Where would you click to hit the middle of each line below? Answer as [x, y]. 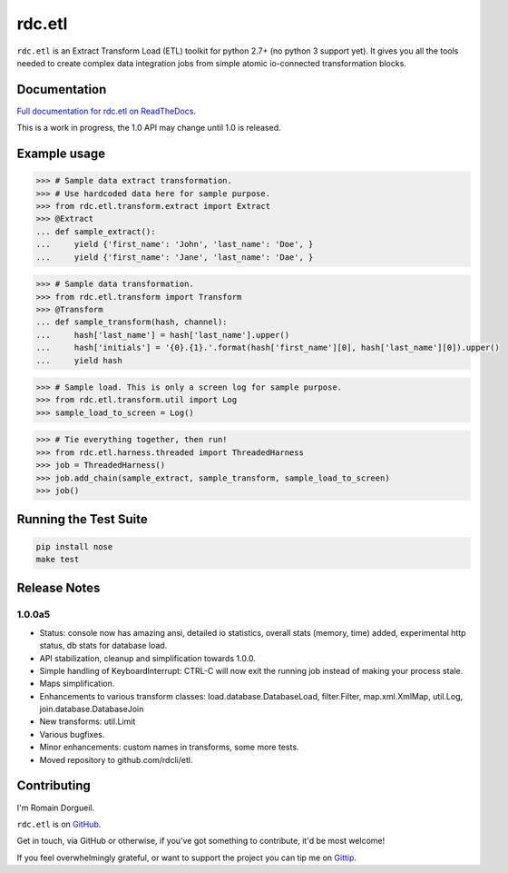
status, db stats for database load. [103, 646]
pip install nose [74, 546]
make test [58, 559]
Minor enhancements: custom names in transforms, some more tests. [169, 747]
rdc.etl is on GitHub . [59, 824]
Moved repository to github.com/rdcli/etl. [116, 759]
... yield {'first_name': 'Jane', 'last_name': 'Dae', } [175, 257]
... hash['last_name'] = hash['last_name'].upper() [163, 335]
